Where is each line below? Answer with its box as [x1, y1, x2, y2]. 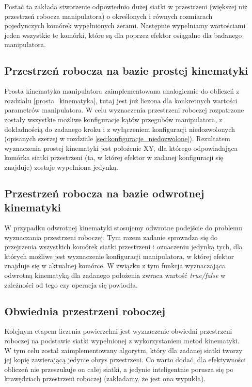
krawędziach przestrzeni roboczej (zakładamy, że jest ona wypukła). [4, 373, 205, 384]
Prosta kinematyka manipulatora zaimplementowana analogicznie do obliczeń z [4, 86, 239, 96]
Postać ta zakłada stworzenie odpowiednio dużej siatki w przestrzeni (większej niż [4, 1, 248, 11]
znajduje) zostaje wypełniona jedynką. [4, 161, 119, 172]
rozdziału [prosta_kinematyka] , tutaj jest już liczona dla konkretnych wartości [4, 95, 237, 105]
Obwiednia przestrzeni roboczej [4, 303, 166, 318]
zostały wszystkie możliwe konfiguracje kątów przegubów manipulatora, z [4, 114, 222, 124]
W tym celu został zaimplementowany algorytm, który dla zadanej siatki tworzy [4, 345, 243, 355]
